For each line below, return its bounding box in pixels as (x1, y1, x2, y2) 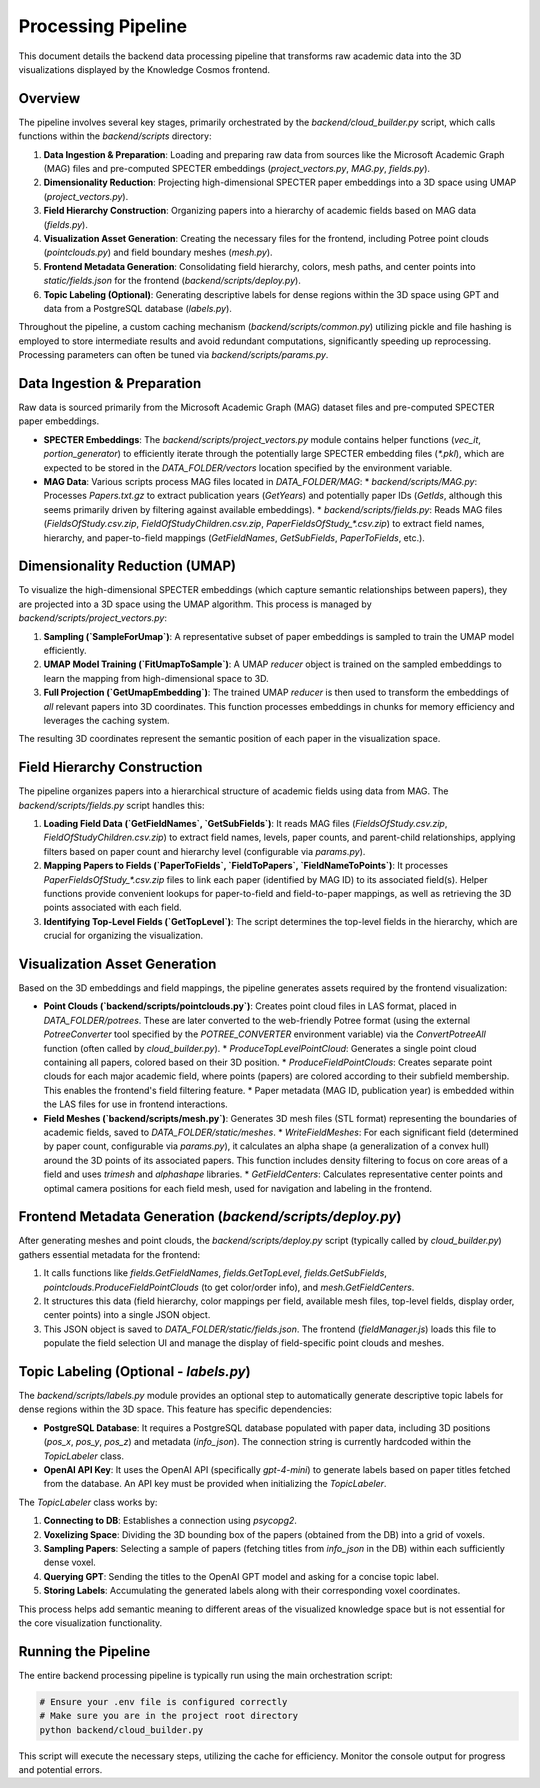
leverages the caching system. (43, 714, 170, 726)
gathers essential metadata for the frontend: (18, 1248, 201, 1260)
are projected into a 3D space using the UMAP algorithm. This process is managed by (18, 598, 372, 610)
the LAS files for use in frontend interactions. (43, 1098, 229, 1110)
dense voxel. (43, 1556, 97, 1569)
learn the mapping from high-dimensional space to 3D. (43, 672, 269, 684)
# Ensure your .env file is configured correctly (39, 1696, 288, 1707)
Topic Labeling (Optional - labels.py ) (18, 1363, 251, 1380)
